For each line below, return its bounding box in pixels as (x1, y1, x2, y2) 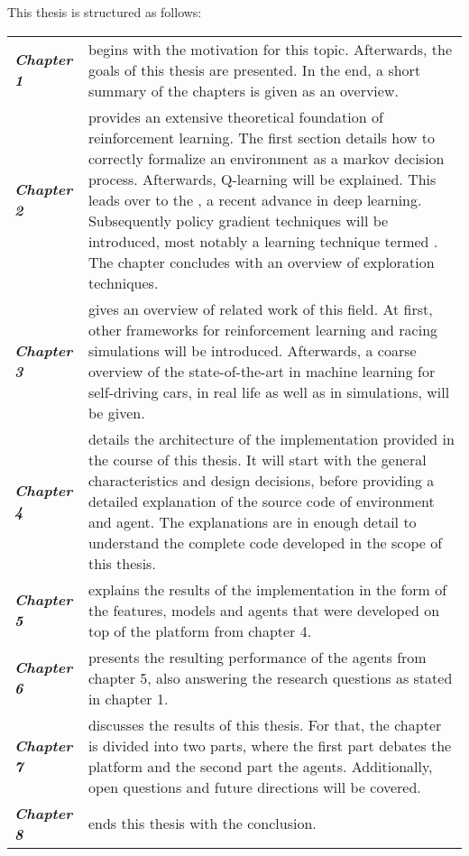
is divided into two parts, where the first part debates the (87, 734, 452, 756)
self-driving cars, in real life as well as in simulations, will (87, 381, 450, 402)
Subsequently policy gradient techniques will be (87, 209, 389, 231)
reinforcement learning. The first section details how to (87, 126, 435, 148)
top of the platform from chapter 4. (87, 620, 312, 641)
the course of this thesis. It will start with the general (87, 448, 427, 470)
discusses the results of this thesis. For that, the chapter (87, 713, 442, 735)
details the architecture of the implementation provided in (87, 428, 455, 449)
